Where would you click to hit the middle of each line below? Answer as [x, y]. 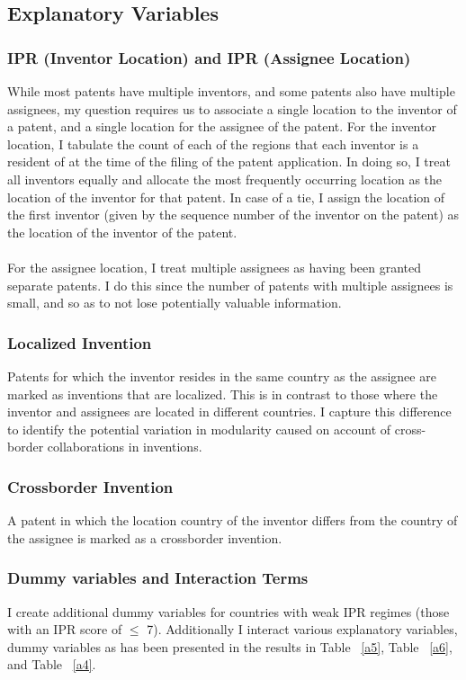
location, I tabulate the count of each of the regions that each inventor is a [213, 143]
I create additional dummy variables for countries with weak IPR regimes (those [229, 611]
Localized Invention [80, 342]
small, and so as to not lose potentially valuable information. [175, 303]
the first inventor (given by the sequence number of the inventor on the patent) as [233, 215]
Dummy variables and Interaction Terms [158, 578]
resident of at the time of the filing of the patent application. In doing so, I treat [229, 161]
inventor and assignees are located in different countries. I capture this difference [229, 412]
